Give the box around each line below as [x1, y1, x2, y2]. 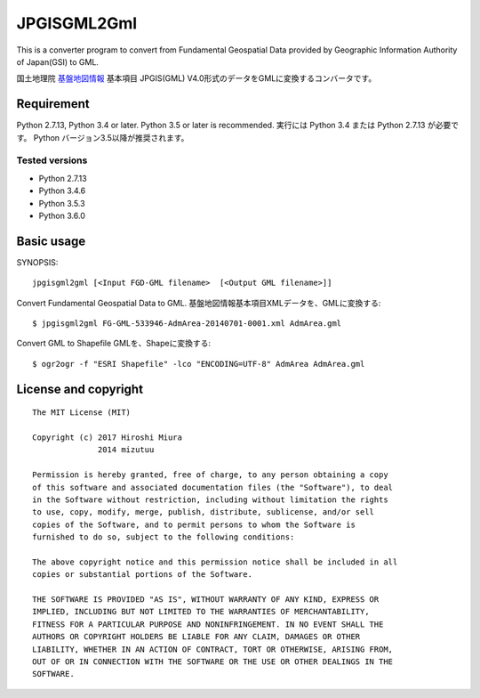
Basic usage [16, 233, 86, 248]
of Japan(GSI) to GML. [16, 56, 100, 67]
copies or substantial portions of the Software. [32, 570, 253, 580]
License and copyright [16, 381, 144, 396]
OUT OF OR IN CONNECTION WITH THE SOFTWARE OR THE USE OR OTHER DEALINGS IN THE [32, 657, 394, 667]
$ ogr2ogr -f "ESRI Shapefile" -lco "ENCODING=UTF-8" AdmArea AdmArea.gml [32, 359, 365, 369]
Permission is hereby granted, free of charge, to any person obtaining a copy [32, 470, 388, 480]
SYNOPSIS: [16, 256, 59, 267]
